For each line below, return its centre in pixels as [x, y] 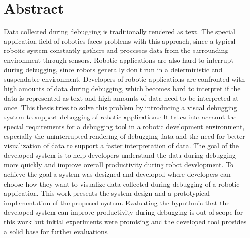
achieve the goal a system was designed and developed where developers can [117, 174]
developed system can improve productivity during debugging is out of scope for [124, 212]
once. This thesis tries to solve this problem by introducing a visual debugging [121, 107]
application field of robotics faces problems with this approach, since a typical [120, 41]
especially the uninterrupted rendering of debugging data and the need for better [125, 136]
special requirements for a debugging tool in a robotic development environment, [124, 127]
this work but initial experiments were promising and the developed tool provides [125, 221]
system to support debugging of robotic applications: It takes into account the [120, 117]
